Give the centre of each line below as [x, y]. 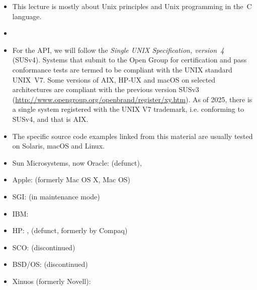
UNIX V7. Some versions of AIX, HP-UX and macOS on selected [114, 79]
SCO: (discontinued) [44, 247]
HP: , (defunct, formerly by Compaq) [70, 230]
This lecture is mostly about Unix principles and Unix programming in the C [132, 6]
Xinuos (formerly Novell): [52, 281]
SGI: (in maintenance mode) [56, 196]
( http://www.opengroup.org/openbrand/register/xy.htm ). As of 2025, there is [132, 99]
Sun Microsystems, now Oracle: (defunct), [77, 162]
